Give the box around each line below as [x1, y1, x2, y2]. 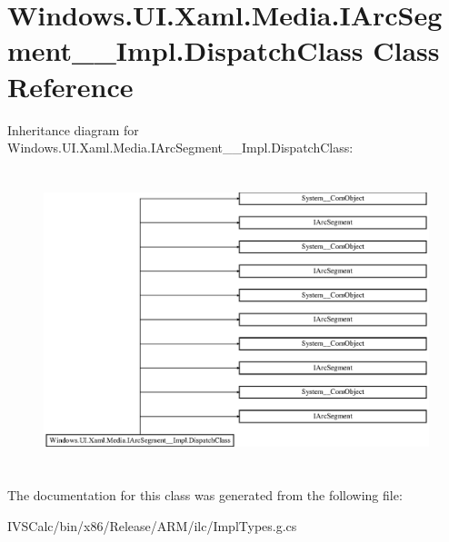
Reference [7, 67, 134, 104]
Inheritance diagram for [7, 120, 139, 139]
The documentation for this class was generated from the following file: [7, 485, 403, 504]
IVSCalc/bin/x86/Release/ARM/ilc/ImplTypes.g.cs [7, 516, 297, 535]
